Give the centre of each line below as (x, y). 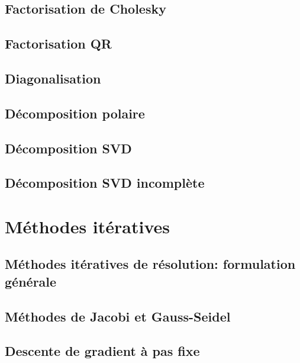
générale (31, 281)
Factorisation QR (58, 44)
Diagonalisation (53, 78)
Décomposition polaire (75, 113)
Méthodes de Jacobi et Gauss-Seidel (118, 316)
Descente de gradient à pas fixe (102, 351)
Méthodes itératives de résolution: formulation (150, 264)
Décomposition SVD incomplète (105, 183)
